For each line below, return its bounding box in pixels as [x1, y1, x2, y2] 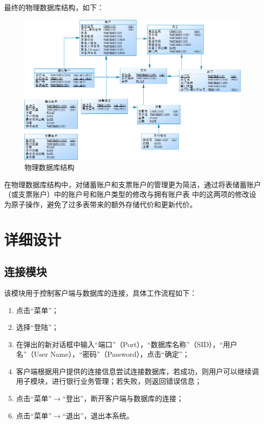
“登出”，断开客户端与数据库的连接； [62, 393, 183, 404]
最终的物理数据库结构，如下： [4, 2, 104, 12]
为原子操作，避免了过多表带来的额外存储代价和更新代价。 [4, 199, 197, 209]
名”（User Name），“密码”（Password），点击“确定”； [16, 349, 190, 359]
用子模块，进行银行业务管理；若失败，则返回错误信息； [16, 376, 202, 386]
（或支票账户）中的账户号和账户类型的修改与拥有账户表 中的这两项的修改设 [4, 189, 256, 200]
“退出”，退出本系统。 [62, 410, 134, 420]
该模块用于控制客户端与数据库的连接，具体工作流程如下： [4, 287, 197, 298]
